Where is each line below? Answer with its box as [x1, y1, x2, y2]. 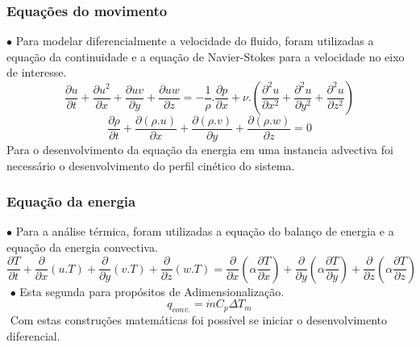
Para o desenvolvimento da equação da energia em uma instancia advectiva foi [6, 141, 393, 158]
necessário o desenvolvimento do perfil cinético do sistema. [6, 157, 295, 173]
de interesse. [6, 64, 67, 81]
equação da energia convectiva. [6, 239, 158, 256]
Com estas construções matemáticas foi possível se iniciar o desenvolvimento [10, 311, 388, 328]
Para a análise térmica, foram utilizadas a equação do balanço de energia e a [15, 223, 394, 240]
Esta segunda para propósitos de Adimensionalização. [19, 282, 285, 299]
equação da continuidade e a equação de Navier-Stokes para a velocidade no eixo [6, 48, 405, 65]
